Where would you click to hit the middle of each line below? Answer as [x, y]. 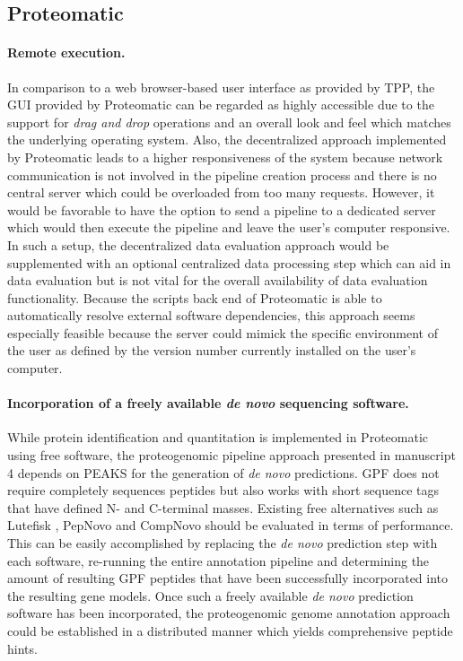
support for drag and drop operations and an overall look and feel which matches [229, 122]
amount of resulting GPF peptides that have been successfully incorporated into [228, 578]
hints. [22, 648]
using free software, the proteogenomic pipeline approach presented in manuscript [231, 455]
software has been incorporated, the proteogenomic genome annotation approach [229, 613]
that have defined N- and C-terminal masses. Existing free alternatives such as [223, 507]
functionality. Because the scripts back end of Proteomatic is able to [195, 297]
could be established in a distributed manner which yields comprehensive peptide [230, 631]
